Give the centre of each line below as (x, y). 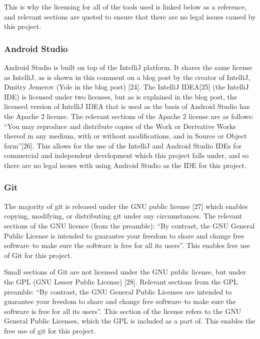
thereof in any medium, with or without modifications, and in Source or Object (125, 136)
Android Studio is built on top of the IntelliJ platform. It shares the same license (128, 67)
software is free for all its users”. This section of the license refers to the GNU (123, 311)
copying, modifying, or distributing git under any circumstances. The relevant (123, 216)
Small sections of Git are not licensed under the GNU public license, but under (125, 272)
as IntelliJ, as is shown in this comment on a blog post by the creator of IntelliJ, (127, 77)
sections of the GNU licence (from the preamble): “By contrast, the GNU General (129, 225)
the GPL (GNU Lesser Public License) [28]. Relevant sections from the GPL (121, 281)
